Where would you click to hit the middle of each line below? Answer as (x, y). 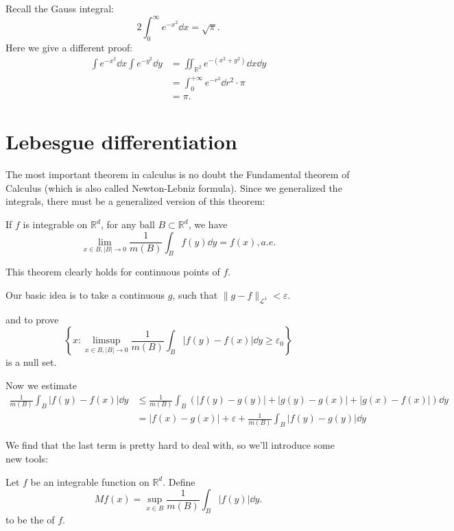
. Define (179, 481)
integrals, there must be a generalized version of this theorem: (135, 201)
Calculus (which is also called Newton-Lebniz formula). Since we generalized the (174, 187)
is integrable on (55, 224)
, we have (208, 224)
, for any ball (128, 224)
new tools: (27, 458)
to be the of (30, 519)
